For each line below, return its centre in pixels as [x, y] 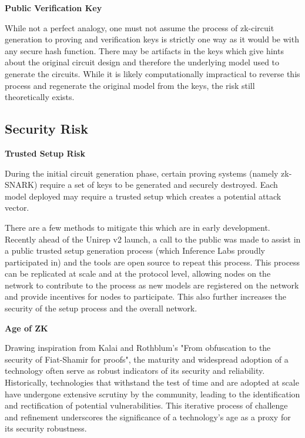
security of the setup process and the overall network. [101, 308]
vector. [17, 208]
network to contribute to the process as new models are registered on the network [152, 285]
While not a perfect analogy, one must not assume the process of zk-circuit [140, 27]
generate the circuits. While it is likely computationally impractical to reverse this [152, 73]
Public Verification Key [53, 8]
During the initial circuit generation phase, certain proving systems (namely [142, 173]
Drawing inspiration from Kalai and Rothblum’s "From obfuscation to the [138, 348]
